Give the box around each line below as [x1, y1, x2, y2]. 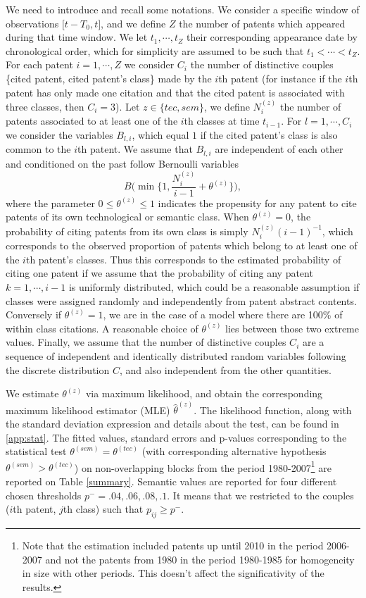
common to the [6, 142, 71, 156]
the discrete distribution [6, 362, 110, 377]
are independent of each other [215, 142, 343, 156]
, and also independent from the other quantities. [119, 362, 332, 377]
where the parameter [6, 195, 95, 210]
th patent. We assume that [77, 142, 193, 156]
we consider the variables [6, 127, 113, 142]
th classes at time [184, 113, 260, 128]
